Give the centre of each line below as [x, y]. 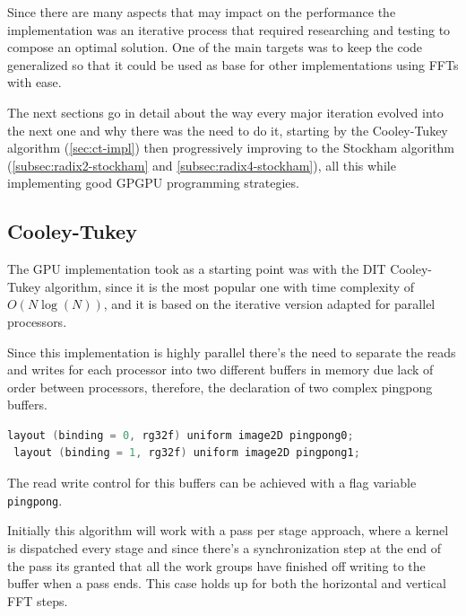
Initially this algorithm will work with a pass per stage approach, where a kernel [228, 530]
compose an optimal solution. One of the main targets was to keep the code [215, 47]
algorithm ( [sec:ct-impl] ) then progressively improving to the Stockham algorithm [231, 148]
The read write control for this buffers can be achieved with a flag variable [212, 483]
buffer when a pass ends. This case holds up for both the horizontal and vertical [227, 583]
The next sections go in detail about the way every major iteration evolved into [225, 112]
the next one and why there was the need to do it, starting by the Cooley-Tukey [228, 130]
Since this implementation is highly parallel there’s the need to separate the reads [232, 352]
